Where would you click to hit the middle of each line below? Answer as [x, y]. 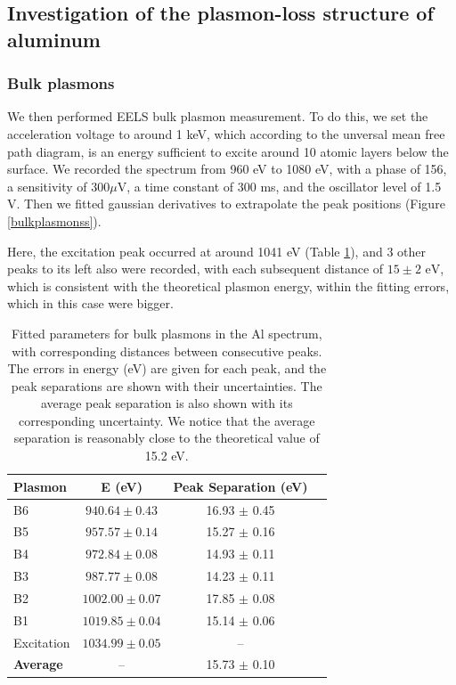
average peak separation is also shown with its [167, 403]
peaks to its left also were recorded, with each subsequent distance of [195, 269]
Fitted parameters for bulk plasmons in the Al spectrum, [167, 333]
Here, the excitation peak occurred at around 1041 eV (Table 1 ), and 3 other [216, 251]
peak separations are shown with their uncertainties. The [167, 385]
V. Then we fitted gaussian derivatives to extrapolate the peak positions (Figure [226, 204]
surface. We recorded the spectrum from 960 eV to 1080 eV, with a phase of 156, [227, 169]
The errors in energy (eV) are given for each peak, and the [167, 368]
